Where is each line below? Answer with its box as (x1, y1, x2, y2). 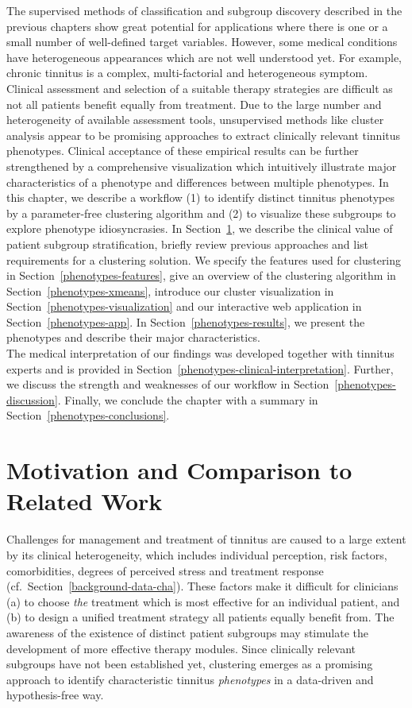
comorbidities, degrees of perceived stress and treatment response (6, 562, 324, 578)
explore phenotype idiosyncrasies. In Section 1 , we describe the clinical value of (6, 220, 393, 237)
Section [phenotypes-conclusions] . (6, 407, 170, 424)
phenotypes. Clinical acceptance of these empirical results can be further (6, 142, 359, 159)
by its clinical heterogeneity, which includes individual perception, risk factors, (6, 546, 387, 563)
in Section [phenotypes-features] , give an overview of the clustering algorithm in (6, 267, 396, 284)
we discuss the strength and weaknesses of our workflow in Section (6, 376, 329, 393)
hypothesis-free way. (6, 687, 104, 703)
